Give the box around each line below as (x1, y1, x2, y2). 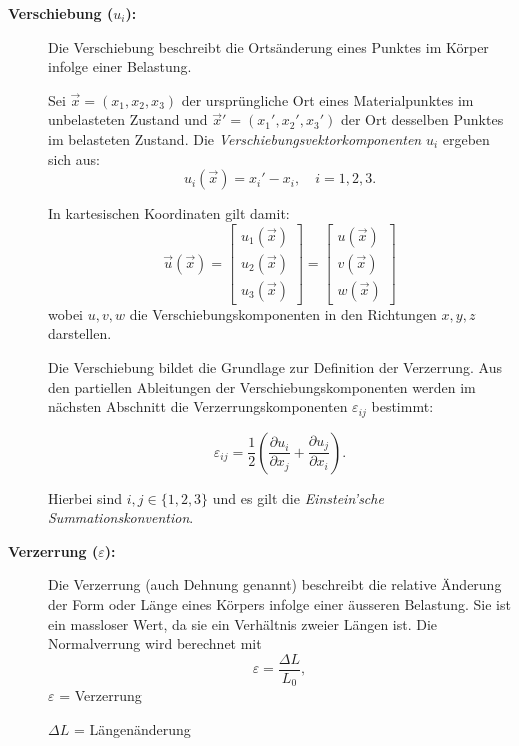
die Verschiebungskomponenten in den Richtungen (129, 303, 437, 324)
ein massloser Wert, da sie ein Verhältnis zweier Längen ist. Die (48, 613, 438, 634)
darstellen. (48, 323, 112, 344)
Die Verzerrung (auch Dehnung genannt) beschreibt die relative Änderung (48, 574, 502, 595)
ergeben (442, 128, 490, 149)
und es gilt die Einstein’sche (212, 487, 384, 508)
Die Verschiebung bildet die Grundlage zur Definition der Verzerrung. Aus (48, 357, 503, 378)
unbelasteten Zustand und (48, 109, 208, 130)
